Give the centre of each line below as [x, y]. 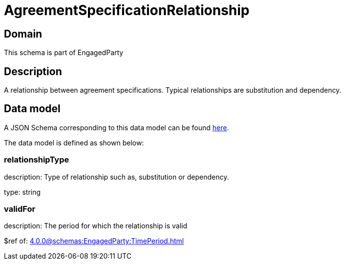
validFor [20, 209]
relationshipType [37, 160]
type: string [22, 192]
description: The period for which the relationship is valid [96, 226]
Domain [23, 34]
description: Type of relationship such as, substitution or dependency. [117, 177]
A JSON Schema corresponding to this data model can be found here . [117, 127]
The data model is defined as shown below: [74, 142]
